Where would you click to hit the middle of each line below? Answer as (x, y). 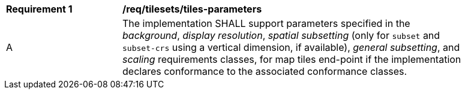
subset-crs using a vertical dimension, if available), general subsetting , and (291, 47)
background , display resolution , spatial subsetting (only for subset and (281, 35)
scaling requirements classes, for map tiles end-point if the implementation (292, 59)
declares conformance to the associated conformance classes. (265, 71)
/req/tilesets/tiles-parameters (192, 9)
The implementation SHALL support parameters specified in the (266, 23)
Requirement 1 (39, 9)
